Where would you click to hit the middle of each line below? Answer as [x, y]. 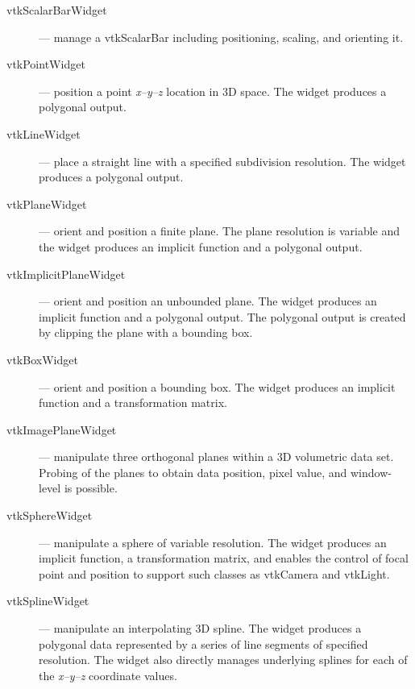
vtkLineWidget [44, 133]
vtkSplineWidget [48, 601]
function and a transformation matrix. [133, 403]
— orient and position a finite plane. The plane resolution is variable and [219, 231]
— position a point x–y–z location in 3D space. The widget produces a [213, 91]
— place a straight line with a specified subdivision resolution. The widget [222, 161]
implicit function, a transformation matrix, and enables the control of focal [224, 558]
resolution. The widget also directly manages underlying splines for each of [223, 660]
